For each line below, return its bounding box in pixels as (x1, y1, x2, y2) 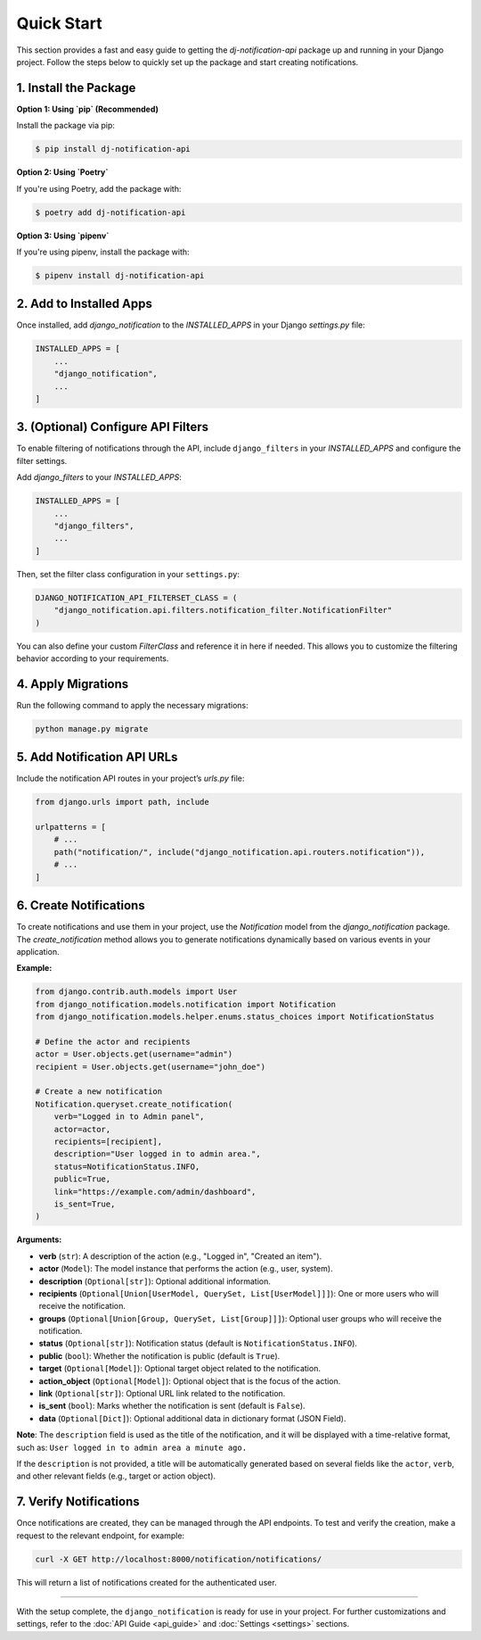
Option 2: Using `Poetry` (16, 167, 109, 178)
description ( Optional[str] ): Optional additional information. (38, 1276, 271, 1287)
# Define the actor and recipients (35, 1036, 191, 1047)
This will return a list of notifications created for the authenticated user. (16, 1577, 277, 1587)
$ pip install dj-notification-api (35, 144, 191, 154)
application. (16, 946, 60, 957)
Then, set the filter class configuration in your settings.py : (16, 568, 240, 579)
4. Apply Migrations (16, 676, 129, 692)
